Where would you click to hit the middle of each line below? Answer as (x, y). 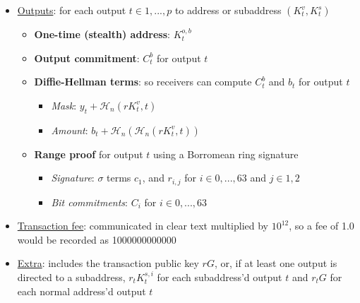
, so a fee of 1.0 (322, 226)
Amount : (70, 130)
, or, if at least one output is (276, 263)
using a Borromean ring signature (226, 154)
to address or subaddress (228, 10)
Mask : (64, 105)
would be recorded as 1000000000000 (97, 239)
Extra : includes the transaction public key (108, 263)
